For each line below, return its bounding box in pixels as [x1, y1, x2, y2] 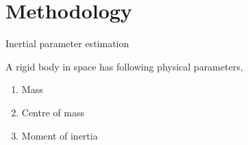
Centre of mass [21, 105, 84, 119]
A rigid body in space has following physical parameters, [5, 59, 243, 73]
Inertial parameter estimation [5, 36, 129, 51]
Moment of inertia [21, 128, 98, 142]
